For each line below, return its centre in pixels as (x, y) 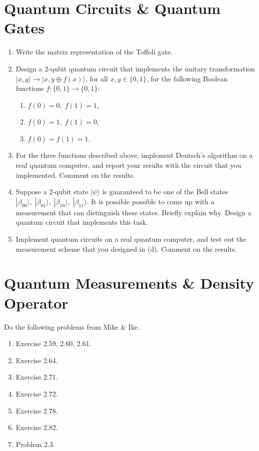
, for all (96, 78)
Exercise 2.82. (37, 427)
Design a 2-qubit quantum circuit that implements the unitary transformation (135, 68)
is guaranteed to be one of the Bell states (165, 192)
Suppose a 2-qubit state (52, 192)
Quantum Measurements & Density (129, 283)
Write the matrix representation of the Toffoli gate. (94, 52)
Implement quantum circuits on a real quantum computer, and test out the (131, 239)
